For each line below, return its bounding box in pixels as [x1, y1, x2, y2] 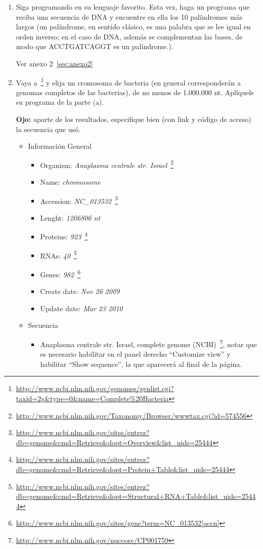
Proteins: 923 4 [40, 230, 88, 242]
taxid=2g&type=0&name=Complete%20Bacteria [16, 393, 169, 404]
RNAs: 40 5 [40, 248, 77, 261]
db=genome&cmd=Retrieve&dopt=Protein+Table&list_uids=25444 [16, 464, 230, 474]
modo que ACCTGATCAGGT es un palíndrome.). [16, 41, 173, 52]
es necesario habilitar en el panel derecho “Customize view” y [40, 349, 231, 359]
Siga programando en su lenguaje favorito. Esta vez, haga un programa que [16, 2, 250, 12]
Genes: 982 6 [40, 267, 80, 279]
